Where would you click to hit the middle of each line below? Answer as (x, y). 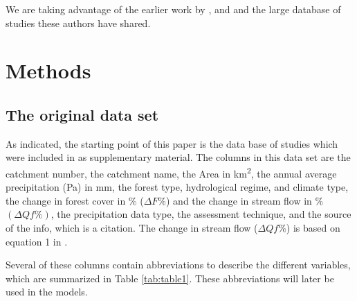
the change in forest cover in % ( (75, 200)
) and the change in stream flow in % (245, 200)
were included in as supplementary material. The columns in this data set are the (178, 157)
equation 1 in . (37, 241)
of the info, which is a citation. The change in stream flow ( (132, 227)
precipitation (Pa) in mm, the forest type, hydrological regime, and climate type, (177, 187)
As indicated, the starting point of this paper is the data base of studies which (172, 143)
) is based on (313, 227)
